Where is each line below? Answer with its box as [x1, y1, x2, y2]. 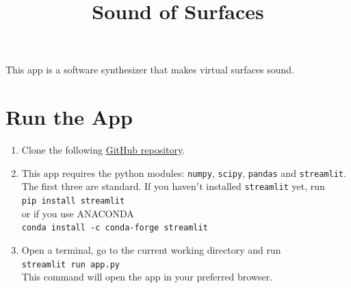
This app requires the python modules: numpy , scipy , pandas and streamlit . [21, 165, 346, 180]
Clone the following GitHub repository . [21, 143, 185, 157]
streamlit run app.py [21, 259, 120, 269]
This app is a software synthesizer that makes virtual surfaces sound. [5, 62, 294, 77]
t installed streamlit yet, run [199, 179, 325, 193]
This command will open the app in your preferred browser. [21, 269, 273, 284]
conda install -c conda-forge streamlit [21, 223, 208, 233]
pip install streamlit [21, 196, 125, 206]
